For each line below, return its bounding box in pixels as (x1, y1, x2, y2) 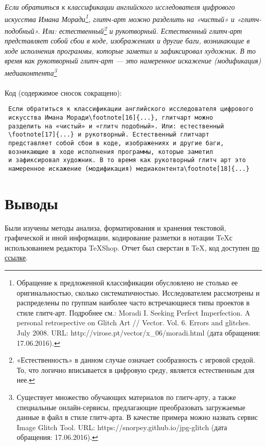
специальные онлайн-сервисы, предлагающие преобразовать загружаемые (16, 402, 246, 412)
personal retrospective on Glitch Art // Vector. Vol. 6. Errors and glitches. (16, 317, 251, 328)
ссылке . (5, 252, 28, 263)
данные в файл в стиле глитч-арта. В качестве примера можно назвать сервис (16, 412, 258, 422)
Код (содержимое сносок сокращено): (5, 87, 122, 98)
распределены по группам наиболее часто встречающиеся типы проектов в (16, 297, 250, 308)
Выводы (5, 192, 58, 213)
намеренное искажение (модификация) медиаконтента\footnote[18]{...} (8, 165, 250, 172)
